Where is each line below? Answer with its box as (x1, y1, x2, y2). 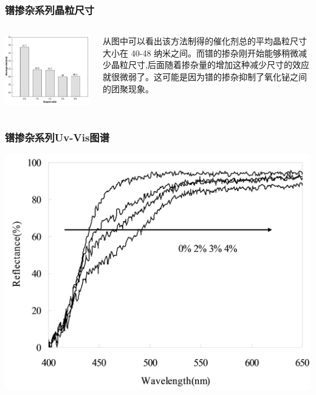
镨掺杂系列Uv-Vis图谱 (5, 129, 110, 144)
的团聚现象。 (103, 82, 154, 95)
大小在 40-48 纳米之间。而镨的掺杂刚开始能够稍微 (103, 46, 299, 59)
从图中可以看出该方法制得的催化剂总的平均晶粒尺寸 (103, 35, 307, 47)
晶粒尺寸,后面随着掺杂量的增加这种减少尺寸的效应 (111, 58, 309, 71)
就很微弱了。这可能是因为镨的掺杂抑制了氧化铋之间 (103, 70, 307, 83)
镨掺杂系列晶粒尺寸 (5, 2, 95, 17)
